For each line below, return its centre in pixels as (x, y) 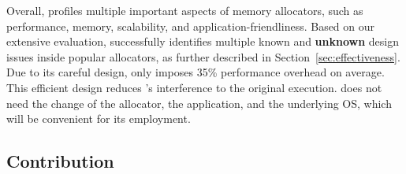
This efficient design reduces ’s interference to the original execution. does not (194, 87)
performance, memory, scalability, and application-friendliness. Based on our (191, 26)
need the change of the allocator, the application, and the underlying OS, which (199, 103)
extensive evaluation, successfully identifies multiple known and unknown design (203, 41)
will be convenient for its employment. (99, 118)
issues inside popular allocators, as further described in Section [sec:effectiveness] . (203, 56)
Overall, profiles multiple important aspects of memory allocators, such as (185, 10)
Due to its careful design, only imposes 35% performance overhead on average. (196, 72)
